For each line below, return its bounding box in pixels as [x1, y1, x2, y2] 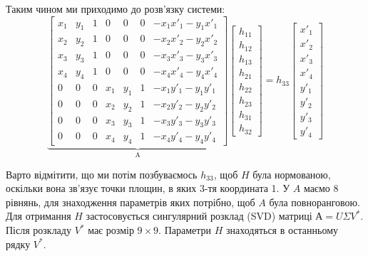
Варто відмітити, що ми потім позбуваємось [6, 166, 198, 181]
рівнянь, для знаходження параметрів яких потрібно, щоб [6, 194, 255, 209]
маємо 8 [303, 181, 339, 196]
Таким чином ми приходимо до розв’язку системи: [6, 1, 225, 16]
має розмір [88, 223, 134, 238]
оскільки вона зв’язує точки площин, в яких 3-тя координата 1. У [6, 181, 290, 196]
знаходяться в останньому [226, 223, 339, 238]
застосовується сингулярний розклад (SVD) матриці [86, 208, 312, 223]
